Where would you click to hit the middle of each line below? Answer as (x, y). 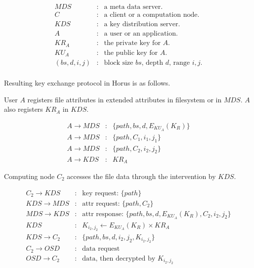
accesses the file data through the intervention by (141, 176)
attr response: (103, 214)
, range (180, 63)
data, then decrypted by (119, 258)
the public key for (131, 53)
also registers (23, 109)
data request (101, 249)
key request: (100, 193)
